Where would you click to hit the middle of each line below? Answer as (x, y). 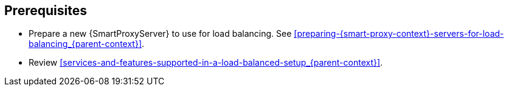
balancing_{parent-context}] (85, 44)
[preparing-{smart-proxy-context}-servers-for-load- (399, 34)
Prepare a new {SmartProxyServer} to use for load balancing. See (160, 34)
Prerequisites (46, 11)
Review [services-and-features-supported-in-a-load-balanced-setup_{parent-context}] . (206, 63)
